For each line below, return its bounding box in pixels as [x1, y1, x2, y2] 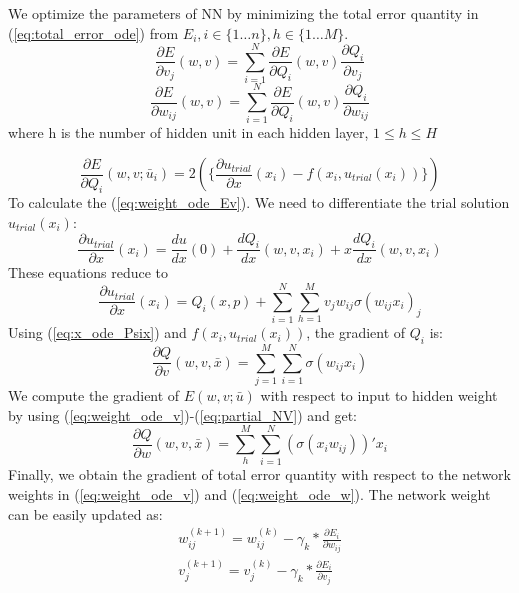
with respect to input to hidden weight [260, 385, 498, 406]
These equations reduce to [8, 262, 169, 283]
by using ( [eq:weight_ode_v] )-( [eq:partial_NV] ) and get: [8, 404, 358, 425]
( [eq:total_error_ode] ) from [8, 22, 179, 43]
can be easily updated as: [8, 503, 163, 524]
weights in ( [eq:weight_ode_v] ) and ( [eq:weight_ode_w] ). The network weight [8, 483, 491, 504]
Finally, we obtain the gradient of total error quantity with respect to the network [8, 464, 511, 485]
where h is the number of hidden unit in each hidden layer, [8, 122, 369, 143]
